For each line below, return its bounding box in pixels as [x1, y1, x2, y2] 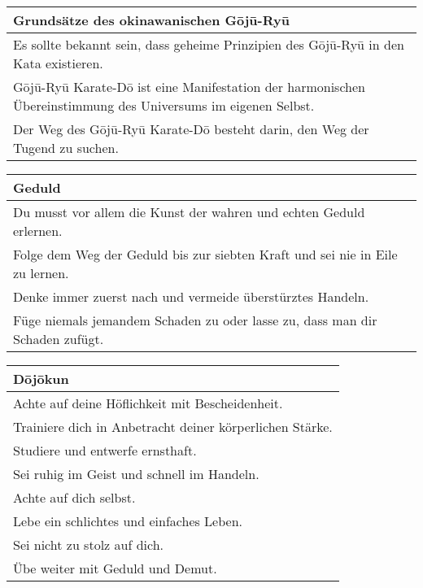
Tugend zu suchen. [13, 138, 119, 157]
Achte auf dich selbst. [13, 488, 136, 507]
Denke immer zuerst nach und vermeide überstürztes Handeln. [13, 287, 369, 306]
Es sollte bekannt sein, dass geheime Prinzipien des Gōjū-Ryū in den [13, 35, 404, 54]
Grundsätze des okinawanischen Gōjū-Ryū [13, 11, 290, 29]
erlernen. [13, 221, 63, 240]
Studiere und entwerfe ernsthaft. [13, 441, 197, 460]
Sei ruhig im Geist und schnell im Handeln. [13, 464, 259, 483]
